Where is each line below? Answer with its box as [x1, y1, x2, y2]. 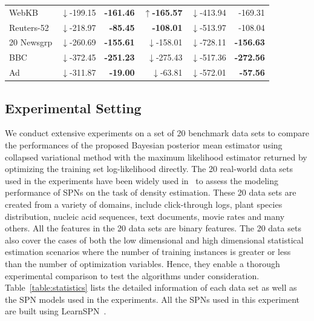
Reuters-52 [9, 21, 49, 33]
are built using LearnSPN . [5, 305, 106, 317]
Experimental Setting [5, 98, 142, 117]
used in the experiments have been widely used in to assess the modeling [5, 174, 279, 187]
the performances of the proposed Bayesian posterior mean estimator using [5, 139, 283, 151]
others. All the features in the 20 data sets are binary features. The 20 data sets [5, 222, 301, 234]
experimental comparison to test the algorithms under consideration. [5, 269, 260, 282]
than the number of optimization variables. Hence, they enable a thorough [5, 257, 280, 270]
